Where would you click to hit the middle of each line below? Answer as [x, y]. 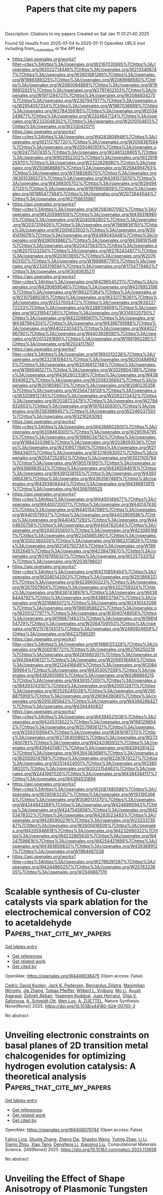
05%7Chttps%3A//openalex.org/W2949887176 [59, 872]
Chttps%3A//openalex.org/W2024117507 [53, 344]
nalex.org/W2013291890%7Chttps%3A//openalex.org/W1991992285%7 [84, 338]
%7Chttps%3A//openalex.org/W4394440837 [57, 706]
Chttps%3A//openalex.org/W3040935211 [53, 271]
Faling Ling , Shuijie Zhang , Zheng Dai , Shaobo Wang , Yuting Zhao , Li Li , [76, 1139]
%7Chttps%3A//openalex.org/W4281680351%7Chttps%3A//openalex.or [85, 655]
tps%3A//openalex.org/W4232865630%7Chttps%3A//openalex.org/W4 [84, 836]
